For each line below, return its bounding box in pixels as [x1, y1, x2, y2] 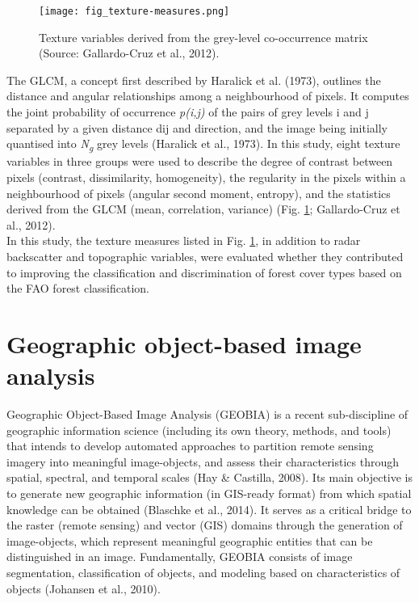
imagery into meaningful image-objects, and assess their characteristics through [6, 453, 400, 470]
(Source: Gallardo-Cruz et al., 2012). [39, 44, 220, 61]
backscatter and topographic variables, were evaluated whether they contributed [6, 247, 404, 264]
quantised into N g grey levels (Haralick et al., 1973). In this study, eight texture [6, 135, 400, 154]
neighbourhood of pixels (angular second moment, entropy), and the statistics [6, 184, 391, 201]
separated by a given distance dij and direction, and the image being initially [6, 119, 388, 136]
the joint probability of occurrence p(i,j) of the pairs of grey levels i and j [6, 103, 369, 120]
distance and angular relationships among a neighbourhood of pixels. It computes [6, 87, 409, 104]
